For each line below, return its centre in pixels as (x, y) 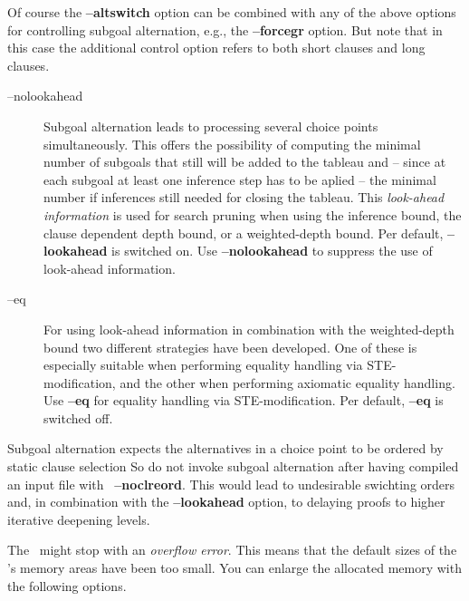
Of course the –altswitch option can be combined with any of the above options (232, 12)
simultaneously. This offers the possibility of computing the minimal (232, 144)
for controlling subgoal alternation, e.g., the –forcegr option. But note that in (225, 29)
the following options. (67, 585)
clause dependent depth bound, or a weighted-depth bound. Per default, (244, 233)
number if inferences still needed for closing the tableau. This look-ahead (244, 197)
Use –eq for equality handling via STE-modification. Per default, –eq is (244, 400)
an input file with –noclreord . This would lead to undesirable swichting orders (231, 484)
